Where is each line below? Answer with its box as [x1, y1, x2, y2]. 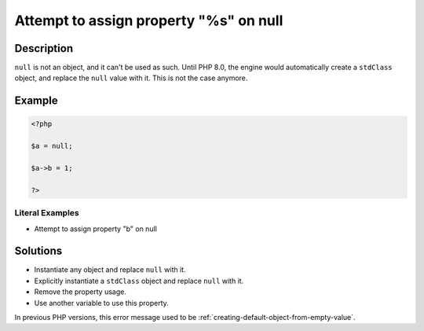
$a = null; [31, 142, 73, 151]
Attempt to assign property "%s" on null [14, 12, 283, 29]
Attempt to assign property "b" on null [34, 224, 157, 234]
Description [14, 42, 74, 55]
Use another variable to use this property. [34, 298, 169, 307]
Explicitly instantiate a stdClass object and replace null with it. [34, 276, 244, 285]
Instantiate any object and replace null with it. [34, 265, 186, 274]
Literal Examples [14, 208, 79, 219]
